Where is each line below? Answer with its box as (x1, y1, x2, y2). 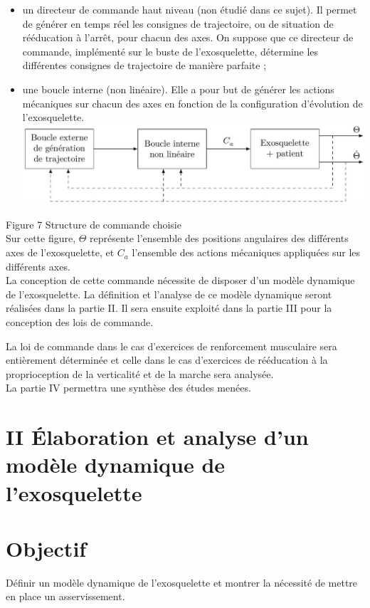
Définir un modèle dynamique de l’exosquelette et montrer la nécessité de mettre (6, 575, 358, 589)
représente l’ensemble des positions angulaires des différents (90, 231, 349, 246)
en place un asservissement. (6, 589, 125, 604)
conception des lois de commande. (6, 315, 154, 330)
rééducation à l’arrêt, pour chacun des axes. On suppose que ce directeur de (22, 30, 354, 45)
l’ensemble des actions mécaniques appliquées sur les (132, 245, 361, 260)
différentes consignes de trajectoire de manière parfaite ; (22, 58, 267, 73)
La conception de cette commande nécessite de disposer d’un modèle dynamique (6, 273, 355, 288)
